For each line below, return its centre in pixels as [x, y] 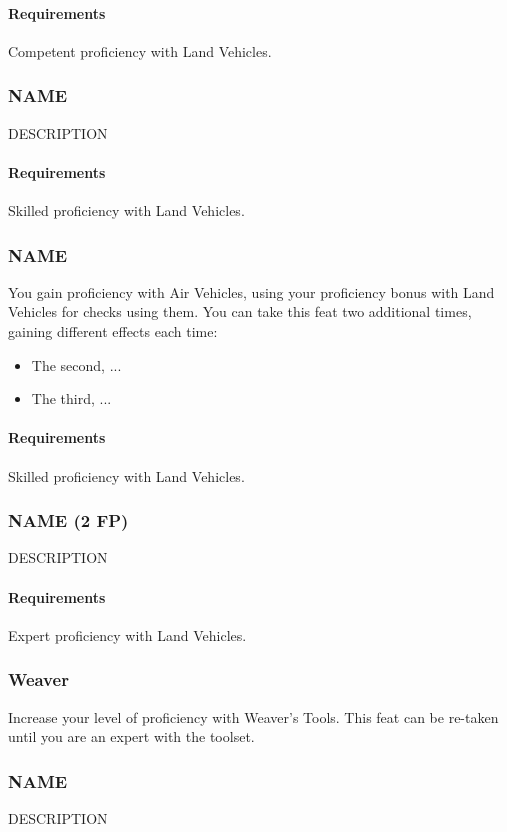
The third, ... [71, 398]
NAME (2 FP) [68, 520]
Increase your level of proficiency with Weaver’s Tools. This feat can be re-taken [253, 716]
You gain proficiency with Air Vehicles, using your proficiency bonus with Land [251, 291]
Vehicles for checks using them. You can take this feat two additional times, [240, 311]
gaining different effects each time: [113, 331]
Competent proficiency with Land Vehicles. [140, 50]
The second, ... [76, 364]
